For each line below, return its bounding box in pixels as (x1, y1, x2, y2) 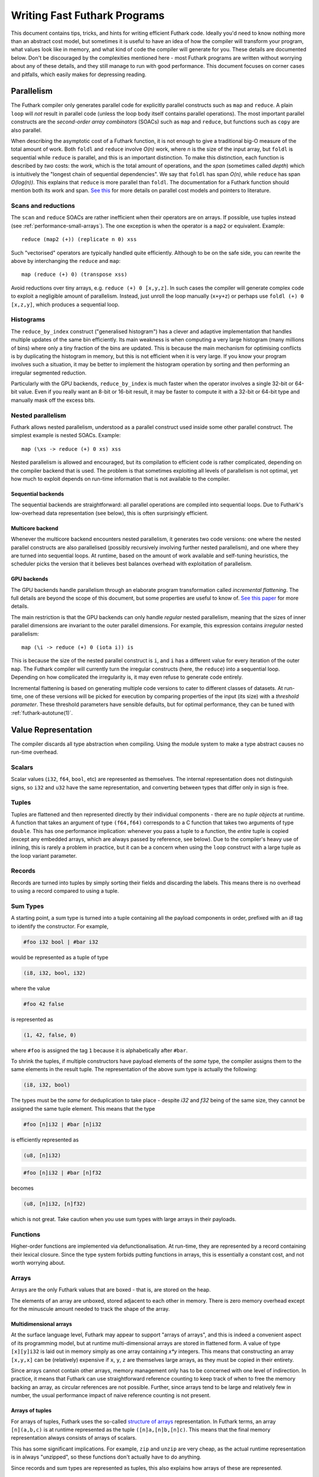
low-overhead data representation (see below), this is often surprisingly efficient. (11, 509, 209, 516)
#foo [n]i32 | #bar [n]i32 (23, 1121, 102, 1128)
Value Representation (11, 724, 93, 735)
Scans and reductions (11, 201, 76, 210)
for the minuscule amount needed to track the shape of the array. (11, 1306, 170, 1313)
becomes (11, 1185, 34, 1192)
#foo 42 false (23, 1000, 64, 1007)
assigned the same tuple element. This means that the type (11, 1105, 155, 1112)
